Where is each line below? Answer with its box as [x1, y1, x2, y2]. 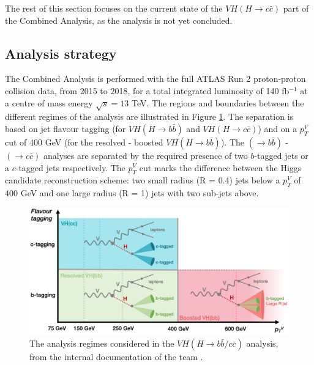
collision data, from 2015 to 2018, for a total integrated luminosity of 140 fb [5, 84, 290, 97]
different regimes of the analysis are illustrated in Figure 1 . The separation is [5, 110, 294, 123]
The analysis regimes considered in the [29, 337, 174, 350]
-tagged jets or [254, 149, 308, 161]
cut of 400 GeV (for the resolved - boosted [5, 135, 163, 148]
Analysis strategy [5, 43, 117, 62]
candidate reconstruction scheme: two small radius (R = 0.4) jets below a [5, 174, 280, 186]
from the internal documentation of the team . [29, 350, 203, 363]
